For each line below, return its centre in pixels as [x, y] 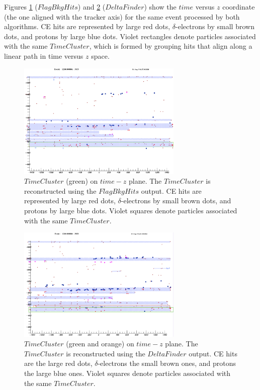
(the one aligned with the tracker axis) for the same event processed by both [122, 16]
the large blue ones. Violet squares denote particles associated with [127, 373]
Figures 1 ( [21, 7]
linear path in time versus [44, 55]
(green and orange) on [100, 344]
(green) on [82, 181]
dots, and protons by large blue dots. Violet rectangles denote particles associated [130, 36]
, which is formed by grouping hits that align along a [171, 46]
